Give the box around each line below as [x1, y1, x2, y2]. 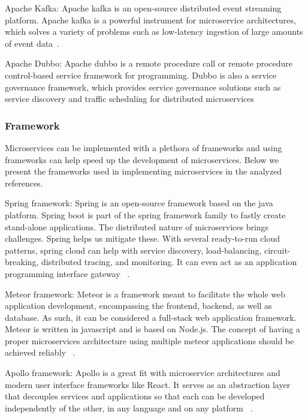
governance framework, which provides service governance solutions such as [5, 80, 281, 93]
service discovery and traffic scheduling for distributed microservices [5, 92, 255, 105]
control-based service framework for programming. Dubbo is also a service [5, 68, 277, 81]
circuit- [264, 243, 291, 256]
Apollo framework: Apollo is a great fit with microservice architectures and [5, 366, 280, 379]
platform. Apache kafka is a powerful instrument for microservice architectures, [5, 13, 296, 26]
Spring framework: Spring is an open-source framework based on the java [5, 197, 273, 209]
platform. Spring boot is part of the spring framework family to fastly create [5, 208, 286, 221]
